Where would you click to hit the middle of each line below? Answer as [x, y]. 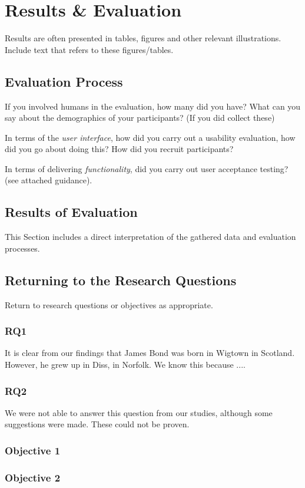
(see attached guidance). [49, 180]
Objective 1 [33, 450]
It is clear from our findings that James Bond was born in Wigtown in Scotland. [150, 353]
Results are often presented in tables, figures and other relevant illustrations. [143, 38]
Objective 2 [33, 477]
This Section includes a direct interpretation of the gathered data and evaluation [150, 237]
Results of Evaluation [71, 212]
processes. [22, 248]
